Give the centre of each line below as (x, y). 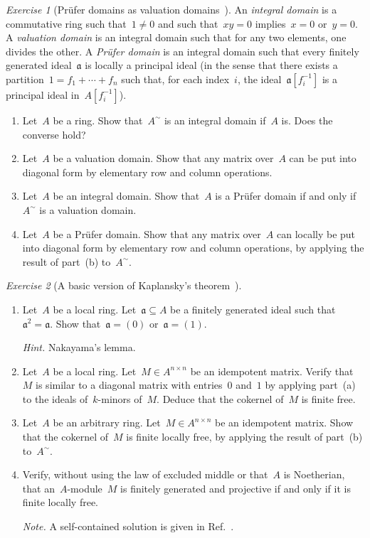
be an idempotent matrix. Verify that (272, 371)
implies (270, 23)
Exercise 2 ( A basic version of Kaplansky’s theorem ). (124, 285)
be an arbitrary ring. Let (107, 423)
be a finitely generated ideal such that (253, 309)
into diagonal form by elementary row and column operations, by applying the (193, 248)
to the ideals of (55, 398)
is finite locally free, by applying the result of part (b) (244, 437)
